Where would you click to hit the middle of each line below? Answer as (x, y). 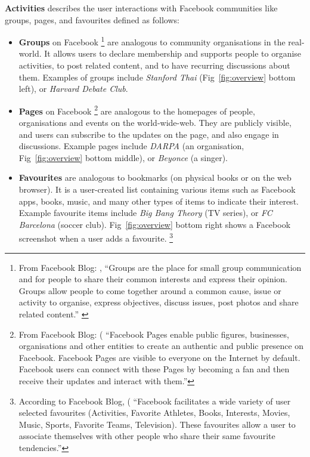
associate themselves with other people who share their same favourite (147, 436)
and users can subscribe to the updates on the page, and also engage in (149, 134)
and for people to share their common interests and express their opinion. (153, 279)
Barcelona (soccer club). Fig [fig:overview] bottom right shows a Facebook (155, 224)
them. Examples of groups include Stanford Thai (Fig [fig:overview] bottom (157, 77)
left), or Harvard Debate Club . (73, 89)
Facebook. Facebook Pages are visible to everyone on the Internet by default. (159, 357)
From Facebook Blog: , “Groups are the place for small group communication (160, 267)
